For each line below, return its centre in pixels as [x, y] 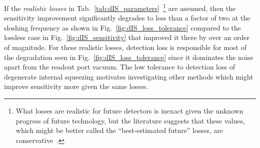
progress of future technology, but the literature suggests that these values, [130, 120]
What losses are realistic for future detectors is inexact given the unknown [129, 110]
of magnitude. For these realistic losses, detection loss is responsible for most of [125, 47]
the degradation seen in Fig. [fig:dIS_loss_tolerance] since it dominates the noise [129, 57]
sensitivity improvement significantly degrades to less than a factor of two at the [127, 18]
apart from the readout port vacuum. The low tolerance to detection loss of [119, 67]
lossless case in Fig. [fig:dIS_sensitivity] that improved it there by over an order [127, 37]
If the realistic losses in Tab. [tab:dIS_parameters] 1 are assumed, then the [120, 7]
